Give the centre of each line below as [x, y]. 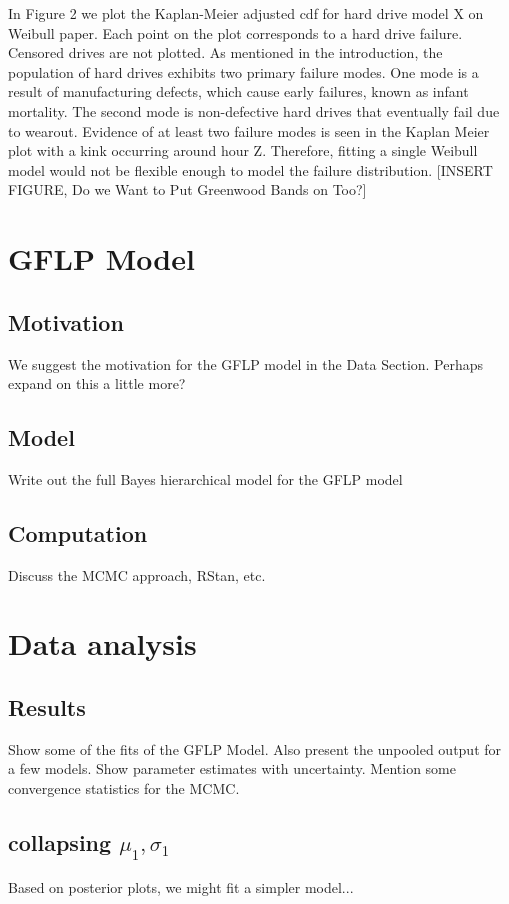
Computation [78, 532]
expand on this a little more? [97, 383]
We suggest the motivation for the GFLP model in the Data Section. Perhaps [246, 363]
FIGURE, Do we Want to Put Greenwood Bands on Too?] [187, 189]
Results [47, 707]
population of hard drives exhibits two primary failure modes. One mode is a [243, 71]
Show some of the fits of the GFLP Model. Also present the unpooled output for [255, 748]
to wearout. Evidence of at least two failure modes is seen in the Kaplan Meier [249, 130]
